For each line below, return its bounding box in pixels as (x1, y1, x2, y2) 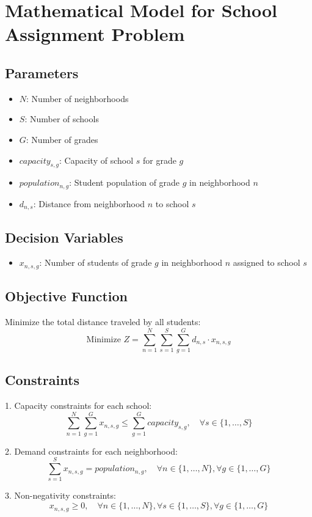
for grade (142, 153, 176, 166)
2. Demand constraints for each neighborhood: (5, 444, 178, 457)
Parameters (5, 63, 79, 82)
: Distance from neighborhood (33, 197, 145, 210)
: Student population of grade (69, 176, 180, 189)
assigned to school (233, 256, 300, 269)
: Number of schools (24, 112, 99, 125)
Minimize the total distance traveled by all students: (5, 315, 201, 328)
